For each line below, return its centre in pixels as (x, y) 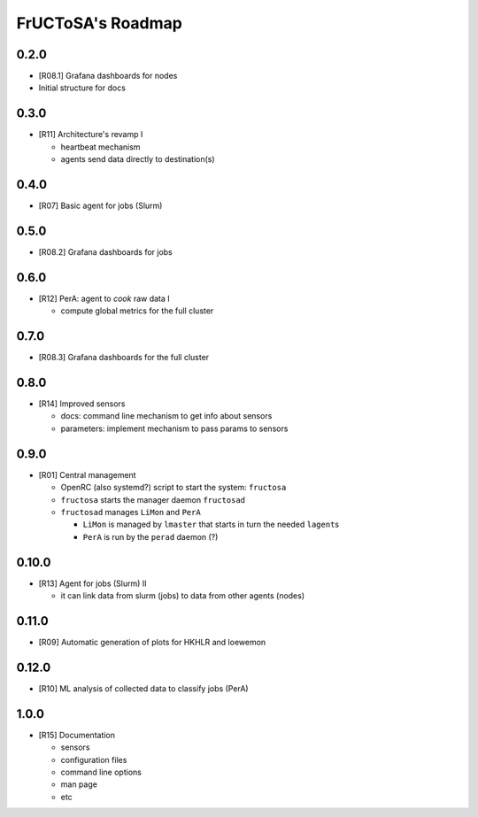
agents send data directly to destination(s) (138, 159)
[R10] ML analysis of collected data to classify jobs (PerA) (143, 688)
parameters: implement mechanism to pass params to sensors (174, 428)
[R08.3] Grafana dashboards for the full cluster (124, 358)
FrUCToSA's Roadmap (100, 23)
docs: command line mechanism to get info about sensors (166, 416)
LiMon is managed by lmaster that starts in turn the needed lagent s (211, 524)
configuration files (94, 759)
